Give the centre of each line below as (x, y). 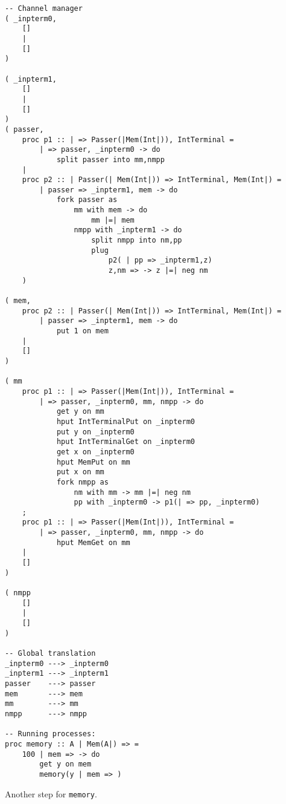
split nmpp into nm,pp (137, 240)
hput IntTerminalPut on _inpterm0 (126, 421)
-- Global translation (50, 653)
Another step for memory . (51, 793)
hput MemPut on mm (93, 462)
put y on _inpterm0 (95, 432)
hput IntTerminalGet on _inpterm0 (126, 442)
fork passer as (87, 200)
